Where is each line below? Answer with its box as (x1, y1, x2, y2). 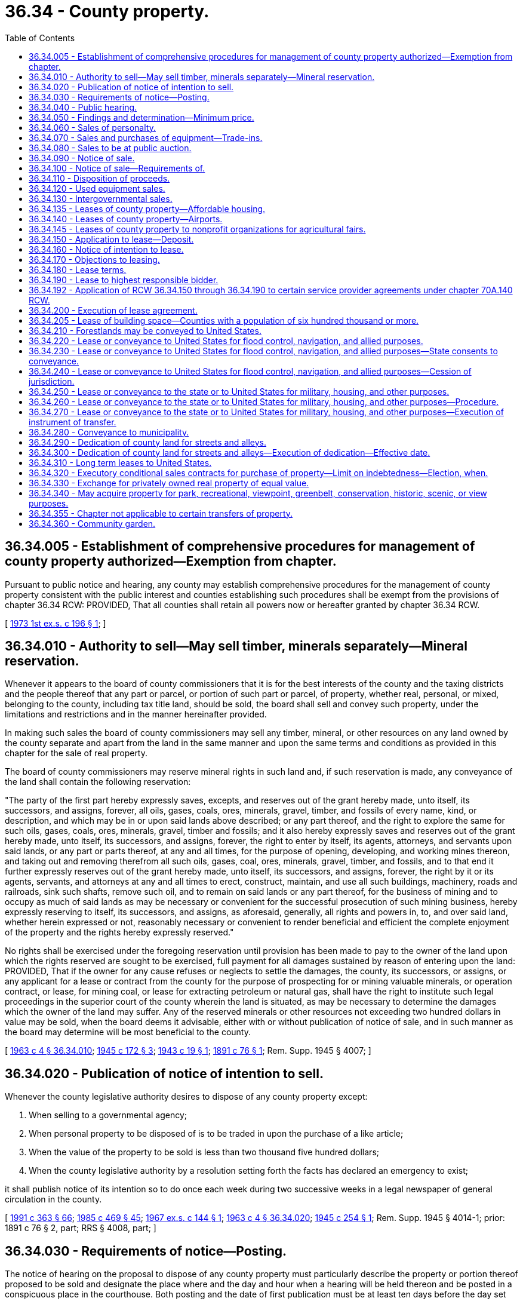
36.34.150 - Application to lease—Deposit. (29, 234, 194, 244)
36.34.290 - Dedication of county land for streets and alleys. (29, 437, 267, 447)
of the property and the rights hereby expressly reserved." (5, 927, 234, 938)
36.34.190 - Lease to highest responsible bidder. (29, 274, 219, 285)
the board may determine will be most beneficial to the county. (5, 1027, 251, 1038)
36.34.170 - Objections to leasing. (29, 254, 160, 265)
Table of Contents (5, 32, 75, 43)
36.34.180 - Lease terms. (29, 264, 127, 275)
